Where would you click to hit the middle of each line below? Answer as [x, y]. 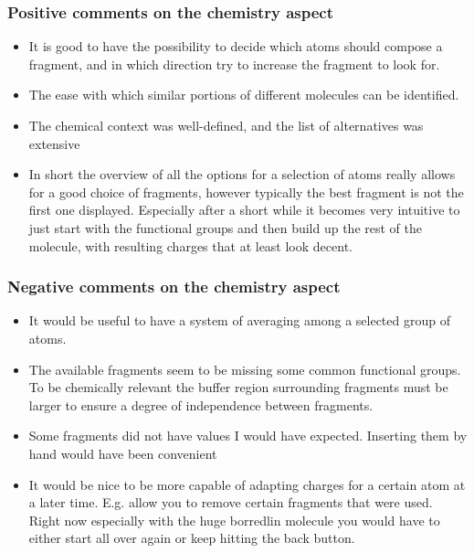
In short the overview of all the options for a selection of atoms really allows [242, 174]
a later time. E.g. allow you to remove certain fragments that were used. [231, 502]
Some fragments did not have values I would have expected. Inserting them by [248, 436]
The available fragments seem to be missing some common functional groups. [245, 369]
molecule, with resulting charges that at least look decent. [190, 245]
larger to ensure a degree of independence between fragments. [201, 404]
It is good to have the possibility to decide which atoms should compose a [236, 46]
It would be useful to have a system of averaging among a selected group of [239, 320]
